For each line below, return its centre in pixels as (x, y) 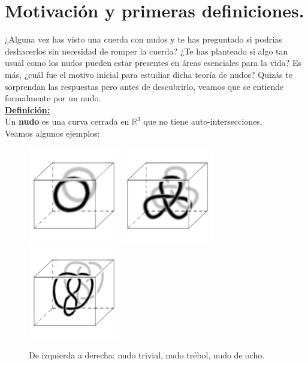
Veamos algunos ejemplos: (52, 133)
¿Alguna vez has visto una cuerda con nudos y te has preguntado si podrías (144, 39)
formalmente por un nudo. (53, 98)
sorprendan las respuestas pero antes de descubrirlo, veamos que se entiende (144, 86)
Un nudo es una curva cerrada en (67, 121)
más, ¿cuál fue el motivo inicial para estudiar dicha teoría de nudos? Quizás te (149, 74)
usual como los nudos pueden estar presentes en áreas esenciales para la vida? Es (153, 63)
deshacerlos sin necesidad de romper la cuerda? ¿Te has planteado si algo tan (147, 51)
